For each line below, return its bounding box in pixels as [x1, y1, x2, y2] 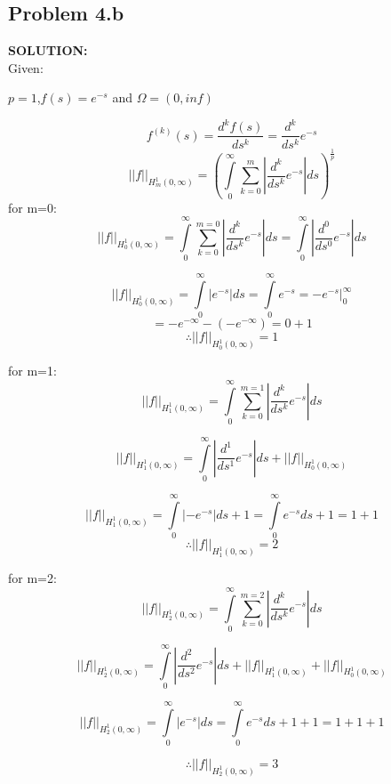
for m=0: [8, 198, 57, 216]
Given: [8, 58, 44, 77]
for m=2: [8, 569, 57, 587]
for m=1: [8, 361, 57, 380]
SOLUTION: [8, 41, 88, 60]
